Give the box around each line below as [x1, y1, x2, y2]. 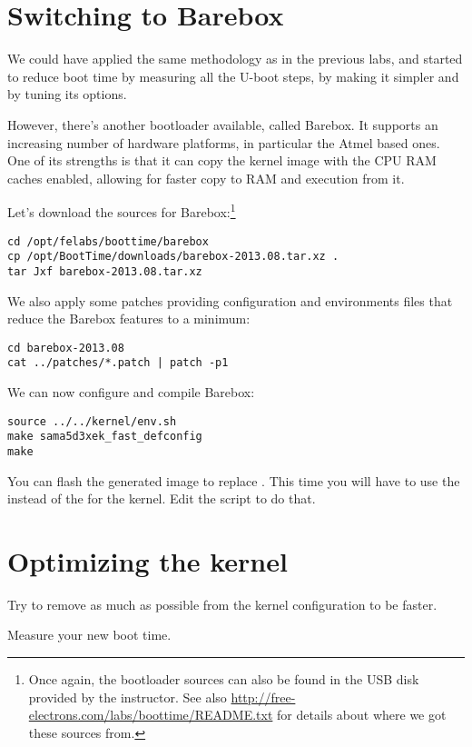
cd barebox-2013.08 [7, 341, 124, 354]
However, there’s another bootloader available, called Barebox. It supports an [7, 115, 438, 134]
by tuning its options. [7, 85, 127, 104]
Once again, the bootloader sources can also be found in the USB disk [28, 670, 419, 689]
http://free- [231, 687, 296, 706]
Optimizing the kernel [7, 542, 288, 579]
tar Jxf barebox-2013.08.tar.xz [7, 264, 202, 278]
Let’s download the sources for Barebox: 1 [7, 200, 236, 221]
